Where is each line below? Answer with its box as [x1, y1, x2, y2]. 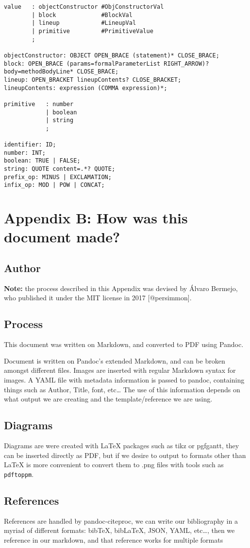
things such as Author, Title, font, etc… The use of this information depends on [4, 384, 240, 394]
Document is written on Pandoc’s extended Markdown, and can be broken [4, 355, 225, 365]
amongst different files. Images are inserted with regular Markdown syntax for [4, 365, 236, 375]
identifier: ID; [4, 141, 56, 148]
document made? [4, 227, 120, 247]
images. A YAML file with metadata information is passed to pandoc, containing [4, 375, 245, 385]
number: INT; [4, 149, 46, 156]
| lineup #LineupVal [32, 19, 136, 27]
